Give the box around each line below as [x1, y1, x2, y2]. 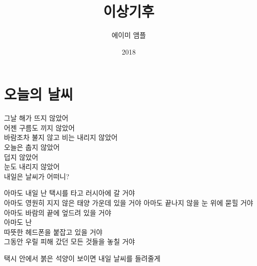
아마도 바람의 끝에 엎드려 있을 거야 [4, 207, 111, 217]
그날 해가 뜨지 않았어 [4, 113, 68, 123]
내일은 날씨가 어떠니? [4, 171, 69, 181]
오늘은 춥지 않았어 [4, 142, 60, 152]
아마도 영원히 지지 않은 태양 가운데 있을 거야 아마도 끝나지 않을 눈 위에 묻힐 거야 [4, 198, 254, 207]
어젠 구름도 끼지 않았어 [4, 122, 75, 133]
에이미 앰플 [111, 30, 146, 40]
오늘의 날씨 [4, 84, 73, 104]
